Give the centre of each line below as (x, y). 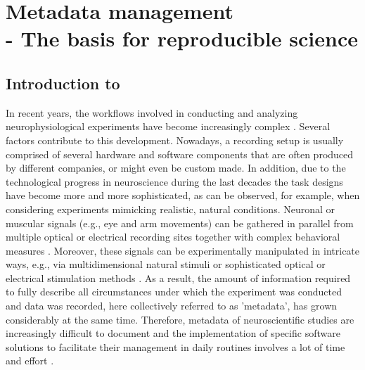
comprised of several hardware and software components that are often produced (180, 154)
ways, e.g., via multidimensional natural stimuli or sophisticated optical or (166, 264)
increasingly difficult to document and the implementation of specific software (173, 333)
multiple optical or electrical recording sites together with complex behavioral (173, 237)
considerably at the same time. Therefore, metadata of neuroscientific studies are (180, 319)
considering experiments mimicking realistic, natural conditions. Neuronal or (171, 209)
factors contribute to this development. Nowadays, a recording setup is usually (175, 140)
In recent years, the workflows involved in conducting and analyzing (152, 112)
